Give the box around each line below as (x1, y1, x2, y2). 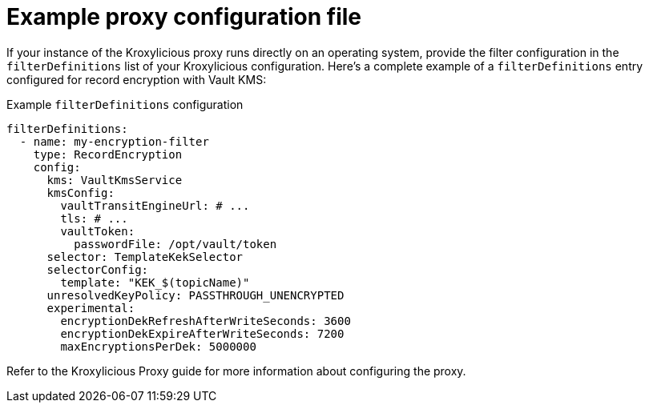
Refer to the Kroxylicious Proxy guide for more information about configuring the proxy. (6, 363, 466, 378)
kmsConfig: (46, 186, 115, 199)
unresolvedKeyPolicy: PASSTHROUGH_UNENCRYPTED (46, 288, 345, 302)
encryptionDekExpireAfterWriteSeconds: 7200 (60, 327, 345, 340)
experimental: (46, 301, 135, 315)
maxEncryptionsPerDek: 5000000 (60, 339, 256, 353)
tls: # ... (60, 211, 128, 225)
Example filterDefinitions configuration (6, 97, 244, 111)
